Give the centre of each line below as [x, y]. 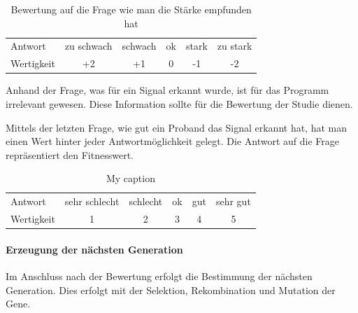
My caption [130, 178]
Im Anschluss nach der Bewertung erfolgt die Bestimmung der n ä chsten [159, 276]
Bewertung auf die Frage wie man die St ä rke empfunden [131, 9]
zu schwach [88, 46]
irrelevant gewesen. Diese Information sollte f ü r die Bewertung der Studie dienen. [179, 103]
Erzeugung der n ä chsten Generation [94, 249]
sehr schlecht [92, 201]
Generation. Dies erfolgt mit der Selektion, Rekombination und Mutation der [171, 290]
